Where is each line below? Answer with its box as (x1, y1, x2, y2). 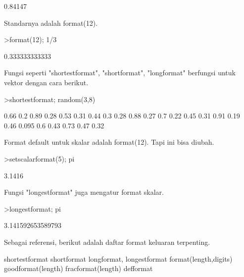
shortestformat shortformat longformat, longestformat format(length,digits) (4, 253, 233, 264)
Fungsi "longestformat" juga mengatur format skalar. (4, 187, 164, 197)
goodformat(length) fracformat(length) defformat (4, 263, 153, 274)
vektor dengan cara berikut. (4, 77, 89, 87)
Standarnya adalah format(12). (4, 17, 98, 28)
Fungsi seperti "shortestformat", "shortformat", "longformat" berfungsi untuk (4, 67, 236, 78)
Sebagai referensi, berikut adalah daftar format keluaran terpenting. (4, 236, 210, 247)
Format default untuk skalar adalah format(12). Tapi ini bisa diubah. (4, 137, 214, 147)
